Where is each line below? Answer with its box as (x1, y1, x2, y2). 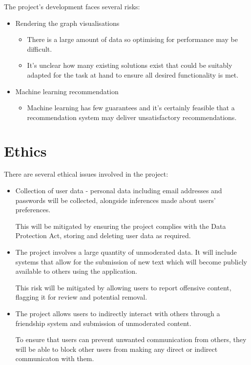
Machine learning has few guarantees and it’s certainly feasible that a (27, 102, 235, 113)
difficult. (27, 43, 52, 54)
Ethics (4, 141, 47, 161)
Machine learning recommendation (15, 86, 119, 96)
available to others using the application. (15, 266, 137, 276)
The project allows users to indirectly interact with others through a (15, 308, 220, 318)
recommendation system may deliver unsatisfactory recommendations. (27, 112, 237, 122)
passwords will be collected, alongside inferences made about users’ (15, 195, 216, 205)
